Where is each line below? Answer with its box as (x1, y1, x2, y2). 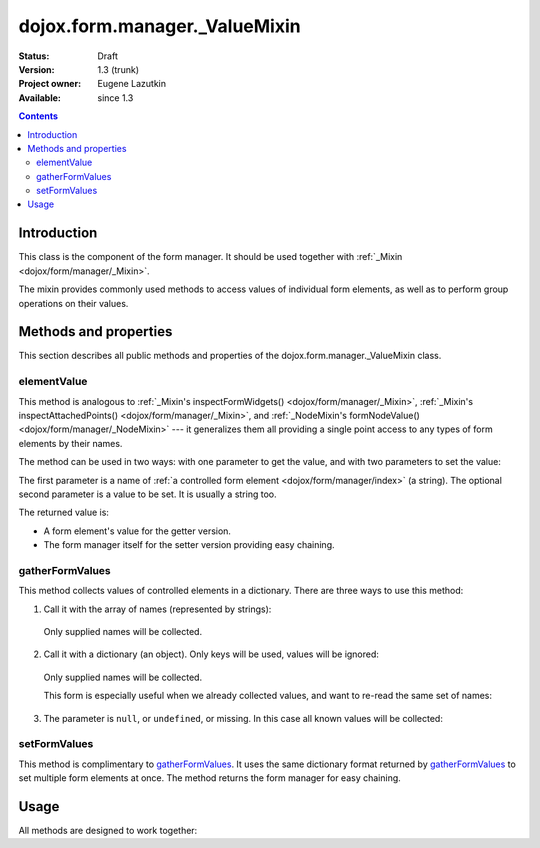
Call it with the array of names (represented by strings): (43, 603, 272, 615)
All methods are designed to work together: (18, 825, 198, 837)
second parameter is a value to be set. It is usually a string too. (18, 488, 277, 500)
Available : (18, 91, 62, 104)
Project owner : (18, 78, 82, 90)
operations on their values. (18, 297, 129, 309)
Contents (18, 110, 59, 122)
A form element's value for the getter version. (43, 525, 232, 537)
